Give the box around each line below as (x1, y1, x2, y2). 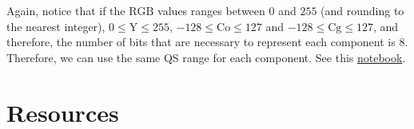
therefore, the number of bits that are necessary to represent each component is (6, 33, 396, 50)
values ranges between (157, 2, 265, 18)
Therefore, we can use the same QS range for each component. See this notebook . (6, 49, 406, 65)
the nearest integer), (6, 18, 105, 34)
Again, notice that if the (6, 2, 125, 18)
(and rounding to (320, 2, 404, 18)
